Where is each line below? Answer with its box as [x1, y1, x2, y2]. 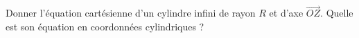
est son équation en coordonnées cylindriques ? [6, 19, 204, 33]
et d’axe [269, 6, 304, 20]
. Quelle [320, 6, 353, 20]
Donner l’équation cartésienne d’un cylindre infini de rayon [6, 6, 256, 20]
